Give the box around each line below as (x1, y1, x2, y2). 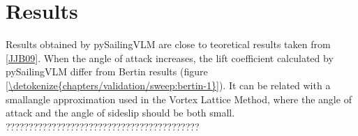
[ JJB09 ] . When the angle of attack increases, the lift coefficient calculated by (6, 50, 334, 65)
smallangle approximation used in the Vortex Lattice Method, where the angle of (6, 91, 352, 106)
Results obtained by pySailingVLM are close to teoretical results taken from (6, 37, 331, 52)
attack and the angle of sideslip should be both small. (6, 105, 235, 120)
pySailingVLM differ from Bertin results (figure (6, 64, 208, 79)
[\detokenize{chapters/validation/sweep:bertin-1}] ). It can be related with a (6, 77, 331, 92)
